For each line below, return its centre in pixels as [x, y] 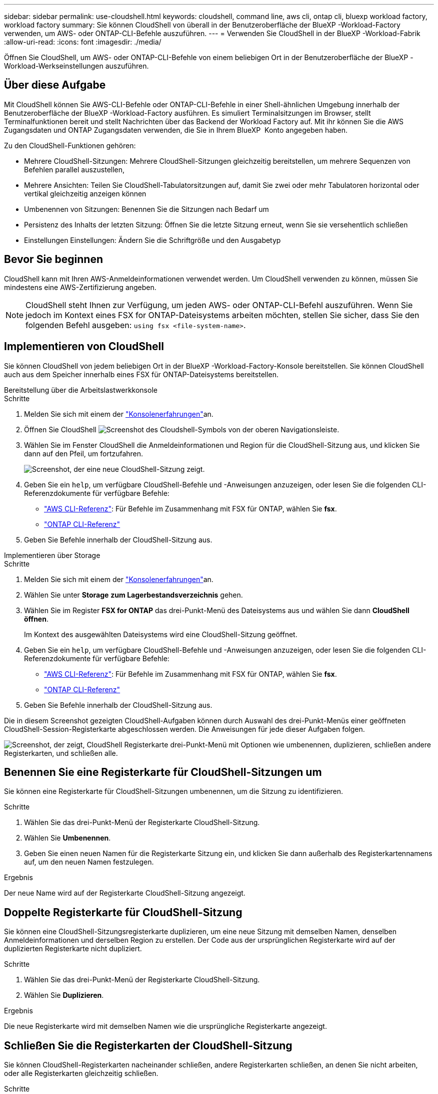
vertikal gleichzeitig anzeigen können [85, 193]
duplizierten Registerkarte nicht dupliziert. [73, 949]
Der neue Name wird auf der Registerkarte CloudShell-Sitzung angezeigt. [125, 893]
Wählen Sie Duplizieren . [64, 995]
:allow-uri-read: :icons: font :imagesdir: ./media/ [83, 42]
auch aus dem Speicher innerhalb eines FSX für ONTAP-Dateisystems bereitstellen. [141, 374]
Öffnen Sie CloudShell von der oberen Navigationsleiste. [182, 429]
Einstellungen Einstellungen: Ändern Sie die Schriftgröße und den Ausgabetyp [152, 240]
